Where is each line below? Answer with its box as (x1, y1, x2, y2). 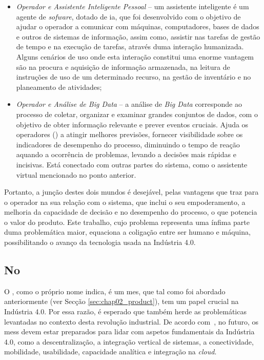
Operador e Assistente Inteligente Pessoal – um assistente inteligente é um (16, 1, 249, 11)
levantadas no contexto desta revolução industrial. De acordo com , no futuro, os (4, 316, 259, 327)
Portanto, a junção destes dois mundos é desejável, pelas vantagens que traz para (4, 186, 259, 197)
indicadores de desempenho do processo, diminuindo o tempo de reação (16, 139, 240, 149)
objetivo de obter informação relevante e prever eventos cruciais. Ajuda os (16, 119, 249, 129)
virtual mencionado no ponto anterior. (16, 169, 136, 180)
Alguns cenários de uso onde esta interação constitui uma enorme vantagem (16, 51, 254, 62)
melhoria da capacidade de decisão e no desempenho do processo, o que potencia (4, 206, 257, 217)
